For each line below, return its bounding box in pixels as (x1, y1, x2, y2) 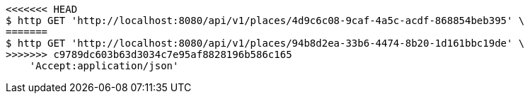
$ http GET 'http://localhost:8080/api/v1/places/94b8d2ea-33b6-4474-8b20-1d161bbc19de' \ (6, 37, 525, 49)
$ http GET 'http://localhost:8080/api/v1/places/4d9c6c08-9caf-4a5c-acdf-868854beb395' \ (6, 15, 525, 26)
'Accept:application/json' (29, 60, 179, 71)
